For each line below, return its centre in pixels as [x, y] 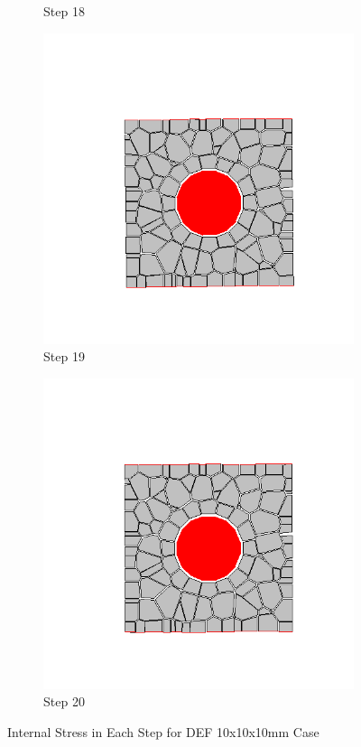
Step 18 [64, 11]
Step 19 [64, 356]
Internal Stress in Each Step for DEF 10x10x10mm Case [163, 731]
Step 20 [64, 701]
